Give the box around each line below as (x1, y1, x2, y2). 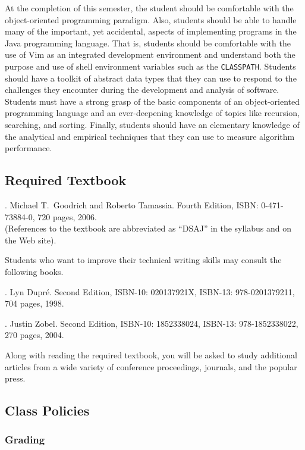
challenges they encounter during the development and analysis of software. (5, 83, 279, 96)
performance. (5, 142, 52, 154)
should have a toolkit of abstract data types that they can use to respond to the (5, 71, 297, 84)
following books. (5, 265, 64, 277)
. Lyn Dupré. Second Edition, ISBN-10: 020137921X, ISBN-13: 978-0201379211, (5, 285, 295, 298)
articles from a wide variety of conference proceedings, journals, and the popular (5, 360, 297, 373)
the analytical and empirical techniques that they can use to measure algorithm (5, 130, 295, 142)
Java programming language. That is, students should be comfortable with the (5, 36, 291, 49)
